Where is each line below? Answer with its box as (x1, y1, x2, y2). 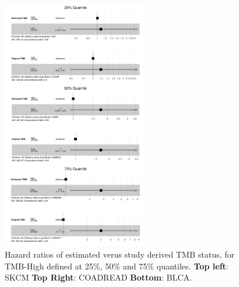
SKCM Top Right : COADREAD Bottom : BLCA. (5, 271, 192, 283)
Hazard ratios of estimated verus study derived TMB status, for (5, 248, 235, 261)
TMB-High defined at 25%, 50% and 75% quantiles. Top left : (5, 259, 229, 272)
